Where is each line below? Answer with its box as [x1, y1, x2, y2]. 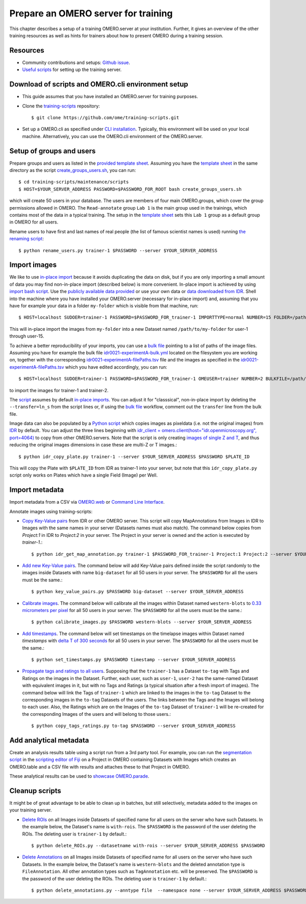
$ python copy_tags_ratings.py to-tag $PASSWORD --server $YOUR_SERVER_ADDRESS [31, 723, 236, 729]
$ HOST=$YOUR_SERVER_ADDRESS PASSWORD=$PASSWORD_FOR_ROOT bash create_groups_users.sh [18, 186, 242, 192]
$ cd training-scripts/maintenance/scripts [18, 179, 129, 185]
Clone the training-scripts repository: [22, 103, 100, 109]
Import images [9, 261, 57, 269]
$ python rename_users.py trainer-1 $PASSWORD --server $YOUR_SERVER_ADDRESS [18, 247, 218, 253]
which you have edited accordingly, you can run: [65, 364, 168, 370]
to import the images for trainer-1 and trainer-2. [9, 387, 109, 393]
